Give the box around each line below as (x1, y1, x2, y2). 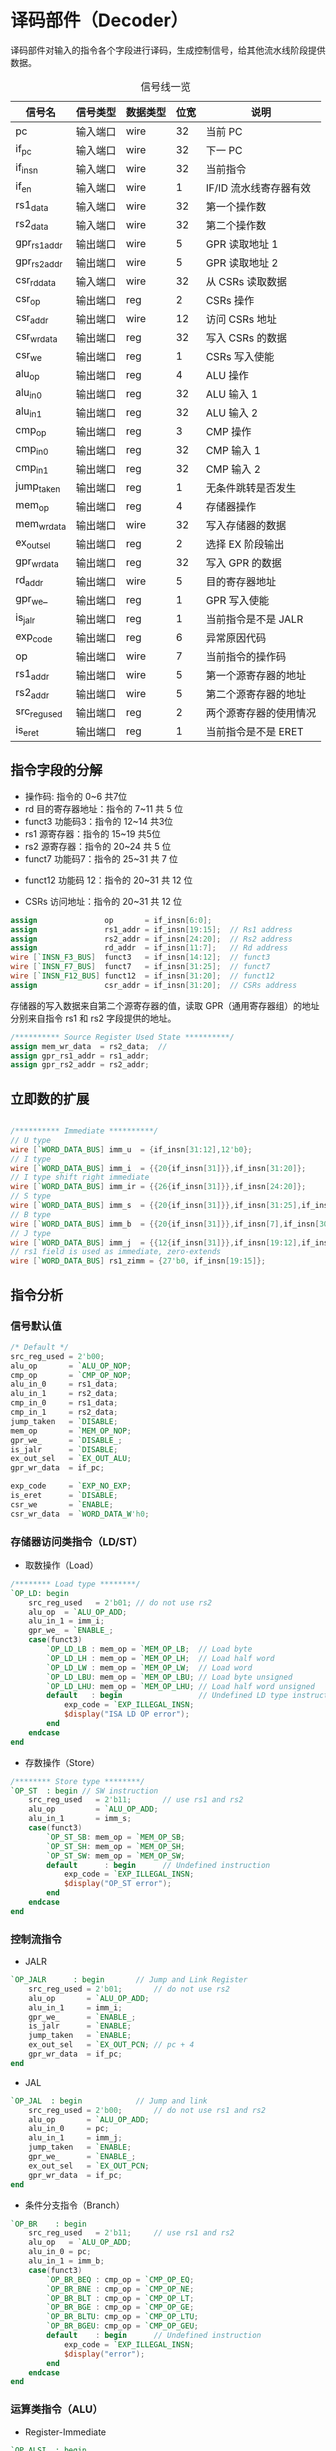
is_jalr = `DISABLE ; (10, 1444, 118, 1455)
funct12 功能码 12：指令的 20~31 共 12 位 (24, 874, 193, 886)
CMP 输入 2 (205, 462, 262, 476)
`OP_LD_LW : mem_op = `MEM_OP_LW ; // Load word (46, 1662, 253, 1673)
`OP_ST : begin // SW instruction (10, 1786, 159, 1796)
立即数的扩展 (10, 1090, 90, 1107)
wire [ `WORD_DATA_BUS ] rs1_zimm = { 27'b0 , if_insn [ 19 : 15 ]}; (10, 1256, 267, 1266)
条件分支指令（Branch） (24, 2199, 125, 2211)
